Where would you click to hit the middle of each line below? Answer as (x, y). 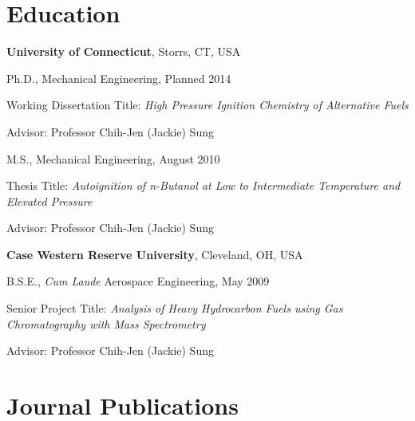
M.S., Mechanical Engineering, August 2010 (113, 158)
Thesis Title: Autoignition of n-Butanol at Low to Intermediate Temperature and (204, 185)
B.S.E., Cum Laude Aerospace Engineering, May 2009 (138, 281)
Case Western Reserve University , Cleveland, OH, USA (155, 254)
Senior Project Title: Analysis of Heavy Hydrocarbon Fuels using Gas (175, 308)
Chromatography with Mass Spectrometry (106, 323)
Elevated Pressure (49, 201)
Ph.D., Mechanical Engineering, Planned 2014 (119, 78)
